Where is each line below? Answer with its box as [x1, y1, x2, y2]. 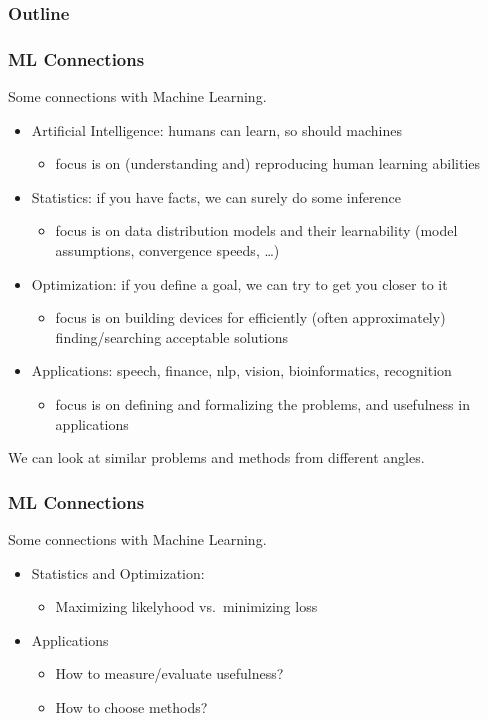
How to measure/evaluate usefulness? [55, 663, 284, 684]
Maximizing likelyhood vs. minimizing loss [55, 596, 318, 617]
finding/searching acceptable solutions [55, 326, 289, 347]
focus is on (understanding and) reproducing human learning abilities [55, 153, 481, 174]
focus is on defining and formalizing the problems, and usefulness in [55, 394, 470, 414]
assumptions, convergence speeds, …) [55, 240, 280, 261]
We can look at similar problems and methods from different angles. [8, 447, 425, 468]
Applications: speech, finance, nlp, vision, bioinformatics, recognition [31, 360, 452, 381]
